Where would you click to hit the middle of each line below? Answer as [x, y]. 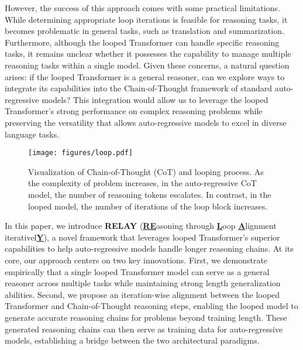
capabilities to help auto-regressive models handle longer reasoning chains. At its [149, 248]
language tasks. [32, 134]
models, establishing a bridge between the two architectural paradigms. [132, 340]
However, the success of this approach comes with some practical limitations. [142, 8]
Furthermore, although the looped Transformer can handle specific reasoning [142, 42]
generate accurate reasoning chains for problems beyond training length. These [146, 317]
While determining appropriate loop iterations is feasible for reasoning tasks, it [146, 19]
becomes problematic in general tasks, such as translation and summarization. [144, 31]
